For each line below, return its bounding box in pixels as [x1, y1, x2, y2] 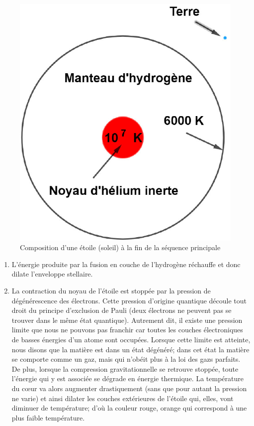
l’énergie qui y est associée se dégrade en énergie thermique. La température [11, 373, 244, 384]
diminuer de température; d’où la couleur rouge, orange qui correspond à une [11, 403, 247, 413]
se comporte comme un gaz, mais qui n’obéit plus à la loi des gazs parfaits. [11, 354, 241, 364]
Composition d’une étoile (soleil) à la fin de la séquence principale [20, 242, 221, 253]
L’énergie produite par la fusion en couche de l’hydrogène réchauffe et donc [11, 259, 241, 269]
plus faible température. [11, 412, 85, 423]
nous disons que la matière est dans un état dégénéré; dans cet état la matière [11, 344, 250, 354]
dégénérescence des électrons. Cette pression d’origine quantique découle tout [11, 295, 247, 305]
